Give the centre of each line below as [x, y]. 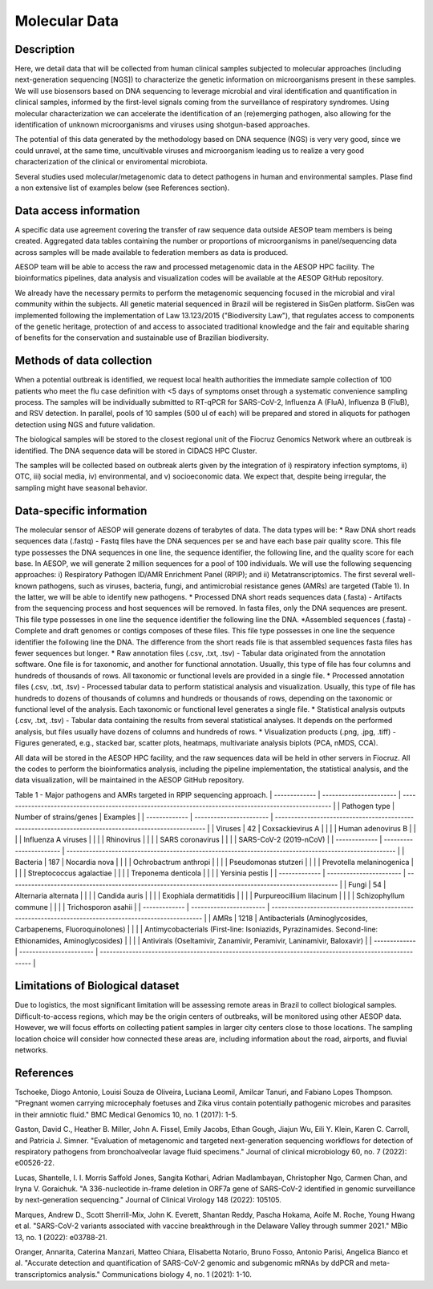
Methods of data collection [83, 361]
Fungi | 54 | [367, 884]
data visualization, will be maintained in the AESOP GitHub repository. [129, 780]
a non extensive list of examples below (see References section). [122, 188]
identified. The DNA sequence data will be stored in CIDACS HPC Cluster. [136, 451]
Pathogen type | [368, 806]
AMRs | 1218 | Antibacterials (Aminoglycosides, [290, 918]
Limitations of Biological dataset [97, 986]
